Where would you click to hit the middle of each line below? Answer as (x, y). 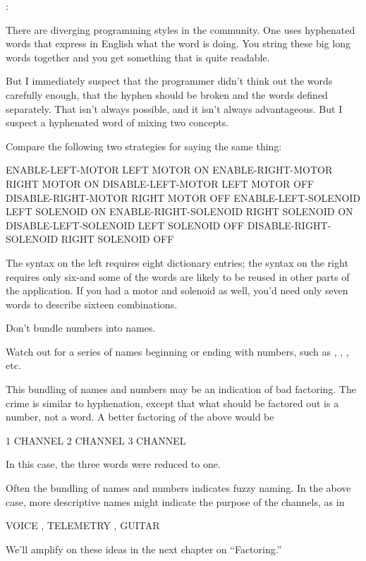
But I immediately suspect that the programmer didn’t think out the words (169, 81)
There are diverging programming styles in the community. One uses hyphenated (181, 29)
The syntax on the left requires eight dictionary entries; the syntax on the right (177, 262)
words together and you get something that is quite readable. (138, 57)
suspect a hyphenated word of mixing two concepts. (117, 122)
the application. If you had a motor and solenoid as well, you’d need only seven (177, 290)
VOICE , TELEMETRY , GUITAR (83, 525)
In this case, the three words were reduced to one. (113, 464)
